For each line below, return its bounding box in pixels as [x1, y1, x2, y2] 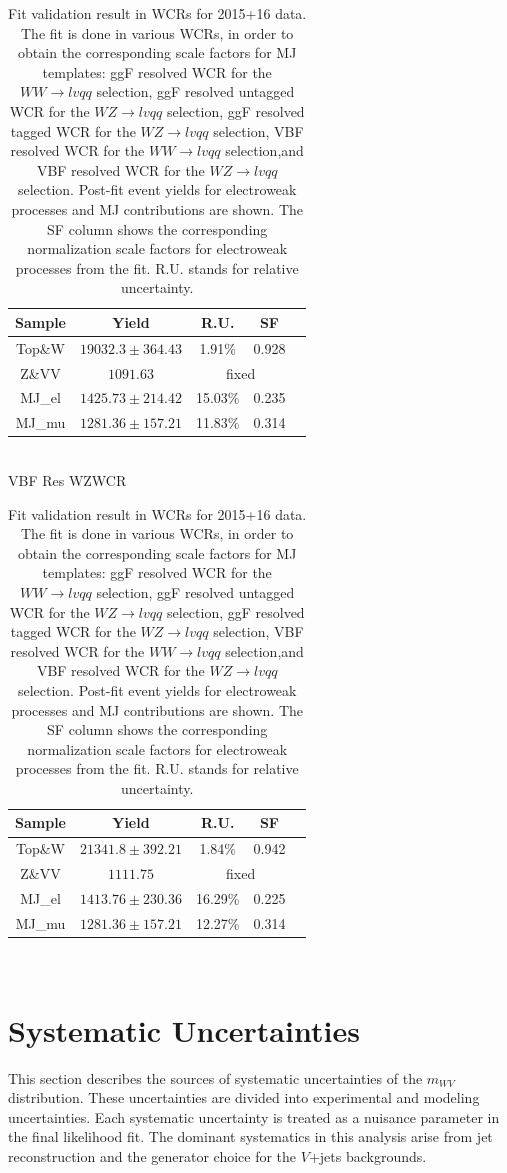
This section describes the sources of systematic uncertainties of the [8, 1067, 423, 1088]
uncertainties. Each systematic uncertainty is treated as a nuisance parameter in [8, 1106, 500, 1127]
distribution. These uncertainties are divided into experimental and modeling [8, 1087, 480, 1108]
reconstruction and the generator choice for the [8, 1146, 297, 1167]
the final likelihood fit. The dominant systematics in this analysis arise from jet [8, 1126, 493, 1147]
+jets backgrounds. [308, 1146, 427, 1167]
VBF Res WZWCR [8, 469, 127, 490]
